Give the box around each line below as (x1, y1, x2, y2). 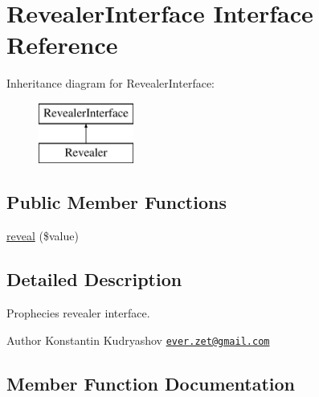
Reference (6, 28, 118, 61)
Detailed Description (6, 267, 182, 292)
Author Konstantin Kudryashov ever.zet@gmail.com (6, 331, 270, 348)
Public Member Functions (6, 190, 227, 215)
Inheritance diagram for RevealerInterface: (6, 75, 215, 92)
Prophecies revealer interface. (6, 305, 150, 321)
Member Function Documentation (6, 370, 296, 395)
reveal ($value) (6, 227, 79, 244)
